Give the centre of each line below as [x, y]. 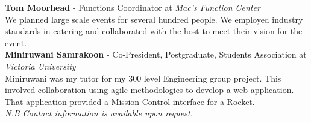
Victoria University [40, 66]
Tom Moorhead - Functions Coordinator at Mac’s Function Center [133, 7]
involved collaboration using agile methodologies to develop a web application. [149, 90]
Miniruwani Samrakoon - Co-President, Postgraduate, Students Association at [156, 54]
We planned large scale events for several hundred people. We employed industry [154, 19]
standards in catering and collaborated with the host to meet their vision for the [154, 31]
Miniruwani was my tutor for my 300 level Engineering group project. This [143, 78]
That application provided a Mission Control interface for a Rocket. [130, 101]
